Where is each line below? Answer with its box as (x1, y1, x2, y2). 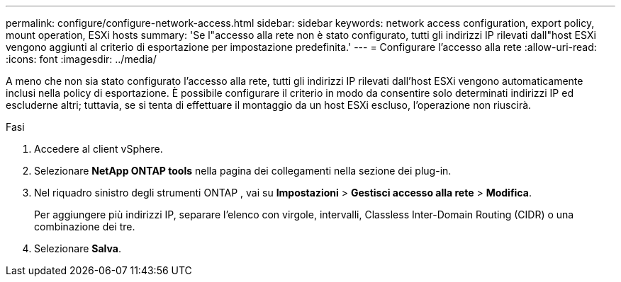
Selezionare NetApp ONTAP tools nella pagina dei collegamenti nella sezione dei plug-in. (34, 165, 452, 177)
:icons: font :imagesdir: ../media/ (6, 53, 157, 65)
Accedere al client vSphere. (34, 143, 163, 155)
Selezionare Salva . (34, 242, 121, 254)
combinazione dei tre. (34, 221, 135, 233)
